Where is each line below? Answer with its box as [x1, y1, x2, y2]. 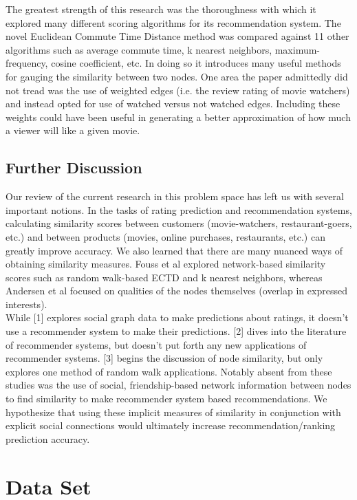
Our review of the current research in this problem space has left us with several [6, 189, 344, 204]
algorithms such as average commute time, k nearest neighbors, [6, 42, 272, 56]
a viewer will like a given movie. [6, 123, 140, 138]
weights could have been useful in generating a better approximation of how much [6, 109, 351, 124]
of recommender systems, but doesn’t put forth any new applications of [6, 337, 307, 351]
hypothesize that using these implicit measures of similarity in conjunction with [6, 404, 341, 419]
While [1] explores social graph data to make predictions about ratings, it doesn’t [6, 310, 349, 325]
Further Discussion [6, 157, 142, 178]
